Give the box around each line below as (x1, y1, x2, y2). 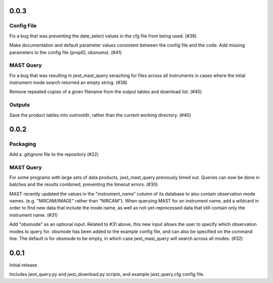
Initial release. (9, 262, 38, 268)
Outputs (9, 101, 30, 108)
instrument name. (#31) (9, 212, 58, 218)
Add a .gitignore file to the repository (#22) (9, 151, 99, 157)
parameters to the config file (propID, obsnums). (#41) (9, 49, 122, 55)
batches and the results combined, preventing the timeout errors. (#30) (9, 181, 158, 187)
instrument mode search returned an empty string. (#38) (9, 79, 127, 86)
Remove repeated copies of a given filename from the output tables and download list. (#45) (9, 89, 202, 95)
